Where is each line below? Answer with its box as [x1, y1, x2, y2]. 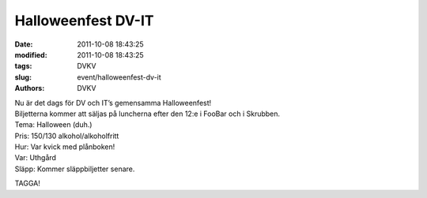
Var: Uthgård [14, 153, 57, 163]
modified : [14, 50, 47, 59]
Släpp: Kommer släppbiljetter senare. [14, 164, 135, 174]
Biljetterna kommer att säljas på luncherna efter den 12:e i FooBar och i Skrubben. [14, 109, 281, 118]
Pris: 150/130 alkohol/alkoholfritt [14, 131, 119, 140]
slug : [14, 72, 32, 82]
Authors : [14, 84, 45, 93]
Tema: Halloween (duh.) [14, 120, 93, 129]
